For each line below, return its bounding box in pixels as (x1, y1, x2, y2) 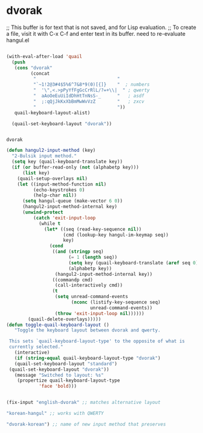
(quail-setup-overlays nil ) (17, 175, 88, 181)
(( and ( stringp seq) (52, 249, 104, 255)
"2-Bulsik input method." (11, 153, 77, 159)
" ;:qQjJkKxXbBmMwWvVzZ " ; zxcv (33, 98, 145, 105)
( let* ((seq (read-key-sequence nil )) (44, 226, 142, 232)
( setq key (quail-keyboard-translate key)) (11, 158, 123, 165)
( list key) (22, 170, 50, 176)
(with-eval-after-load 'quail (6, 53, 83, 59)
